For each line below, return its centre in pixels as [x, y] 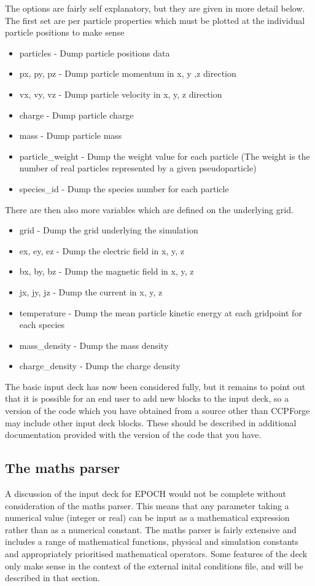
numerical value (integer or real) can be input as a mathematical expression [147, 518]
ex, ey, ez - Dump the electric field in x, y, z [102, 250]
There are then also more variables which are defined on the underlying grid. [149, 209]
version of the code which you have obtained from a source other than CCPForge [157, 411]
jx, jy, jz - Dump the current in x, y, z [91, 291]
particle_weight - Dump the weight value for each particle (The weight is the [165, 156]
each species [42, 325]
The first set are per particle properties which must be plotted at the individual [155, 20]
